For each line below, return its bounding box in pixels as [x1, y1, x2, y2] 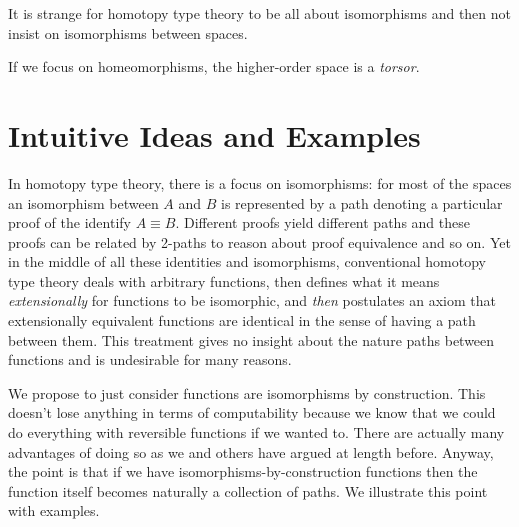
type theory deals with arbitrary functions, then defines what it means [8, 270, 440, 291]
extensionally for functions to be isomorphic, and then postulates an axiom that [8, 290, 496, 311]
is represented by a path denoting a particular [221, 192, 503, 213]
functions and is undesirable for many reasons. [8, 349, 292, 370]
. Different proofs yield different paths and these [175, 212, 470, 233]
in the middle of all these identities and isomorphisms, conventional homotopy [8, 251, 486, 272]
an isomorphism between [8, 192, 159, 213]
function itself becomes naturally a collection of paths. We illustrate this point [8, 480, 488, 501]
